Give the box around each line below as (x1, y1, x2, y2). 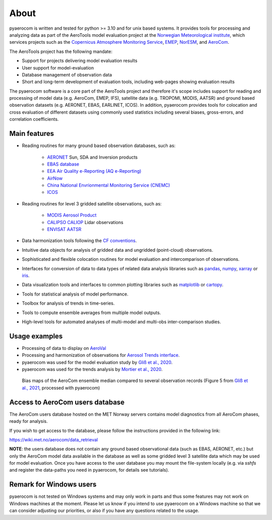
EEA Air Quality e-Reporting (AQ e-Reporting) (47, 168, 142, 174)
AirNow (47, 175, 63, 181)
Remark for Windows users (9, 480, 97, 489)
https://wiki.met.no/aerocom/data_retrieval (9, 436, 98, 442)
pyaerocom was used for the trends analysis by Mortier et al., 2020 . (22, 366, 163, 373)
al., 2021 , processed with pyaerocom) (22, 385, 100, 391)
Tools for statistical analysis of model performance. (22, 291, 128, 297)
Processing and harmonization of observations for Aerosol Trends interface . (22, 352, 180, 358)
